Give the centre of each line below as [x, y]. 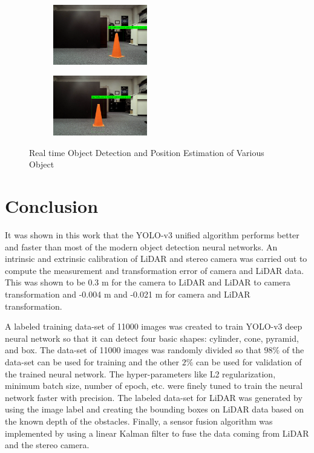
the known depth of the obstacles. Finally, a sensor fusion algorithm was [139, 421]
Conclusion [52, 206]
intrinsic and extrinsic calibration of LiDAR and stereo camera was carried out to [156, 259]
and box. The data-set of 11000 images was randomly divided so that [133, 350]
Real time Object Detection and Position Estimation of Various [147, 152]
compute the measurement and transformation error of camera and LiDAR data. [155, 270]
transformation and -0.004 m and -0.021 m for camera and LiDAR [128, 294]
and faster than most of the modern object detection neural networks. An [141, 246]
